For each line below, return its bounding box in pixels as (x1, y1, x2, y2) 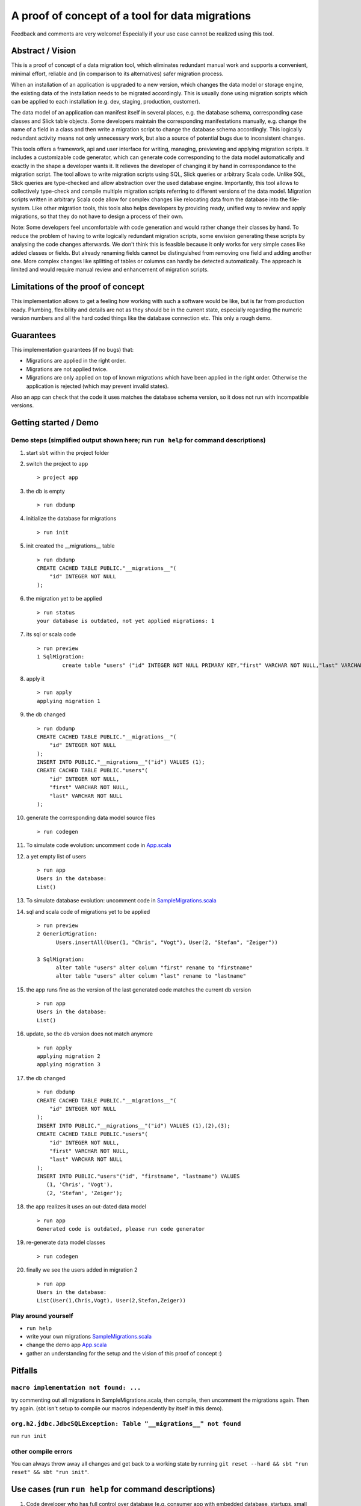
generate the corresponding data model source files (26, 814, 156, 822)
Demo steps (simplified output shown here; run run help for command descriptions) (11, 436, 266, 445)
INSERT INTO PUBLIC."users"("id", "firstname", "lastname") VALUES (37, 1173, 240, 1180)
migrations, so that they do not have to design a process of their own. (11, 213, 184, 220)
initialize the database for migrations (26, 515, 117, 522)
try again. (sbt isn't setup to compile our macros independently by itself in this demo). (11, 1405, 224, 1412)
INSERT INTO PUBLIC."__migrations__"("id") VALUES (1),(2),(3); (37, 1122, 231, 1129)
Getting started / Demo (11, 417, 99, 428)
